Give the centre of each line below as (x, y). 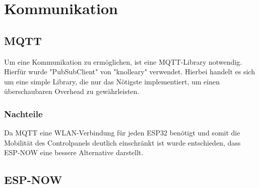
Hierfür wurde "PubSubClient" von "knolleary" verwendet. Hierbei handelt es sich (129, 72)
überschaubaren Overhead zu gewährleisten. (72, 91)
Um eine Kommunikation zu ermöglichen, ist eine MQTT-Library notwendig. (123, 61)
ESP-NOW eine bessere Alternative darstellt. (74, 152)
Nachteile (23, 113)
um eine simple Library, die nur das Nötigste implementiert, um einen (112, 81)
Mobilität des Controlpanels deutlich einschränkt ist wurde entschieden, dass (122, 142)
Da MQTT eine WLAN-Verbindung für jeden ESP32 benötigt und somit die (122, 133)
